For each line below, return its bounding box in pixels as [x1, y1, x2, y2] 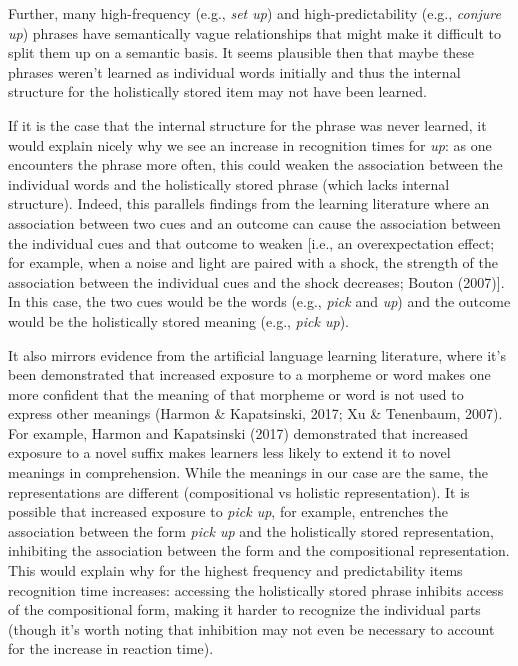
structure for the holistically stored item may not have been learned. [8, 81, 427, 102]
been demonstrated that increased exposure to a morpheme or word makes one [8, 364, 491, 385]
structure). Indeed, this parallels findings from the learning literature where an [8, 193, 490, 214]
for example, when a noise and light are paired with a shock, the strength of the [8, 252, 498, 273]
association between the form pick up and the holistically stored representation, [8, 520, 494, 541]
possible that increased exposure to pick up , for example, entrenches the [8, 501, 449, 522]
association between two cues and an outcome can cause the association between [8, 212, 501, 233]
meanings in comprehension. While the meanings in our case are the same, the [8, 462, 488, 483]
